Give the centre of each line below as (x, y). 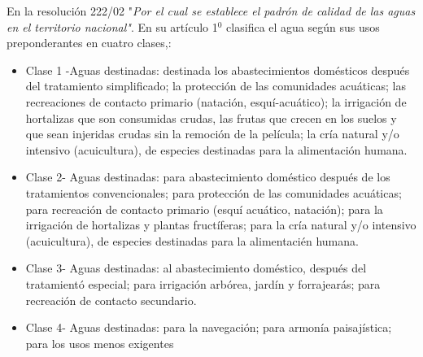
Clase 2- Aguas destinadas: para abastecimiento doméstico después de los (208, 177)
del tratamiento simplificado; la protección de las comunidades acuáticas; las (216, 86)
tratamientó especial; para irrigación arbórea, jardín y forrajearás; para (203, 283)
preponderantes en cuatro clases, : (89, 43)
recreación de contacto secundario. (111, 300)
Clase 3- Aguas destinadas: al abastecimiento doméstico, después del (196, 268)
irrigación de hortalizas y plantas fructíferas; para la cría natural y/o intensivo (221, 225)
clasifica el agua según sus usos (303, 26)
